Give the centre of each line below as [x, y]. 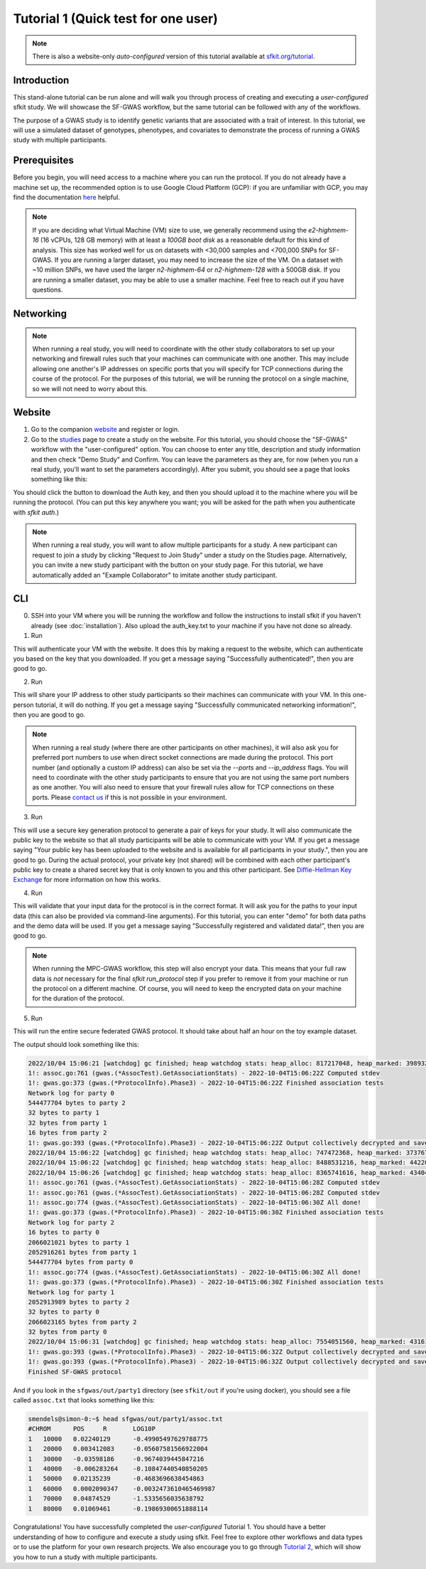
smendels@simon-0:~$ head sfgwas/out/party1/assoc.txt [125, 1419]
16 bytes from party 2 [67, 1133]
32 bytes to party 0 [64, 1312]
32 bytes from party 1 [67, 1123]
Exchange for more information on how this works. [87, 880]
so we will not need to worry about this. [90, 388]
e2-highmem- [328, 230]
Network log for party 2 [71, 1222]
